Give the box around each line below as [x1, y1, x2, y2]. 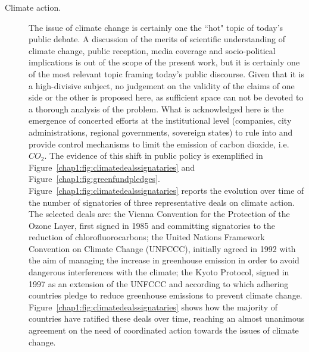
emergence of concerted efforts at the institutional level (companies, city [29, 114, 292, 127]
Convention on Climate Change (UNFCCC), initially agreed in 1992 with [29, 242, 296, 254]
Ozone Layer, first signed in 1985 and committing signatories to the [29, 219, 275, 231]
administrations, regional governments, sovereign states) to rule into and [29, 125, 293, 138]
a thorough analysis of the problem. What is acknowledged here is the [29, 102, 284, 115]
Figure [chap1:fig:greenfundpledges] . [29, 172, 160, 185]
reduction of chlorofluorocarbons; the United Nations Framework [29, 231, 265, 243]
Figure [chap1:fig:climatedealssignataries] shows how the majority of [29, 300, 278, 313]
